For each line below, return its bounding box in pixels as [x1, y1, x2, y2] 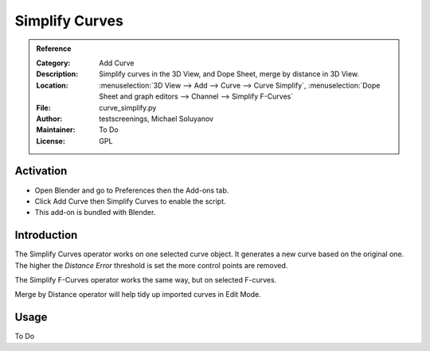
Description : [36, 69, 79, 79]
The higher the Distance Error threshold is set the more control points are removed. [14, 260, 288, 270]
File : [36, 103, 51, 112]
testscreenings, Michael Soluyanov [99, 114, 214, 123]
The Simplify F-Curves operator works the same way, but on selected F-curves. [14, 275, 277, 285]
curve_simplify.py [99, 103, 157, 112]
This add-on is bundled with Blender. [34, 208, 156, 217]
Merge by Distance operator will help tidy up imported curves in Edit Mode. [14, 290, 262, 299]
